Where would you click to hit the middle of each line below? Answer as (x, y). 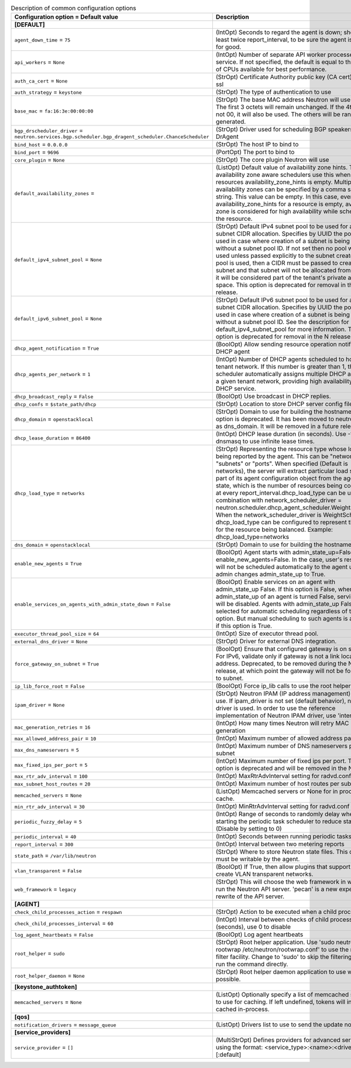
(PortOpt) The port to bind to (255, 152)
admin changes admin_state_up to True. (271, 574)
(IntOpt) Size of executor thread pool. (267, 634)
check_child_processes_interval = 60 (64, 923)
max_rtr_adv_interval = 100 (51, 776)
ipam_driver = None (39, 705)
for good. (228, 47)
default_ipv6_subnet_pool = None (58, 318)
